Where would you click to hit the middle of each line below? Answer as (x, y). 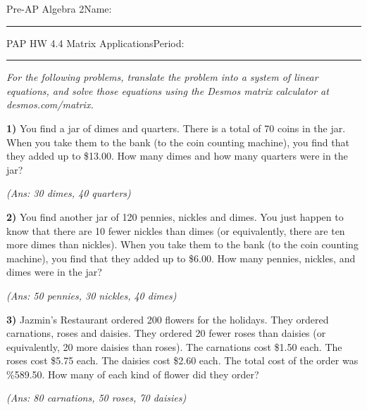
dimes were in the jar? (54, 272)
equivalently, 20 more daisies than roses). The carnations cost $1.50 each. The (174, 346)
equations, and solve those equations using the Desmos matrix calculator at (168, 90)
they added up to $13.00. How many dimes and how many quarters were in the (177, 156)
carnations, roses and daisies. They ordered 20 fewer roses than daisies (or (166, 333)
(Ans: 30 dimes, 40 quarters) (69, 193)
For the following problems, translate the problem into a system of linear (162, 77)
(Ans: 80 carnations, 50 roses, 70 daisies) (97, 398)
